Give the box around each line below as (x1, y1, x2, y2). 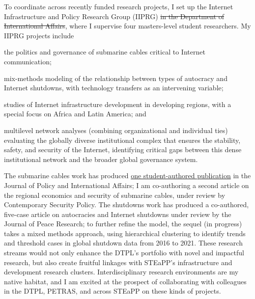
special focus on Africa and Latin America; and (4, 109, 146, 119)
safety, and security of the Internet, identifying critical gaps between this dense (4, 144, 242, 155)
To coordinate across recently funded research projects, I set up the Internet (4, 1, 233, 11)
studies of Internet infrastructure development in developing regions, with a (4, 99, 231, 109)
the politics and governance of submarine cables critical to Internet (4, 47, 205, 57)
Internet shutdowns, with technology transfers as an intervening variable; (4, 82, 224, 93)
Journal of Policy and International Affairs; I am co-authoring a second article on (4, 180, 249, 190)
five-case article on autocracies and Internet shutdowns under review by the (4, 209, 231, 219)
